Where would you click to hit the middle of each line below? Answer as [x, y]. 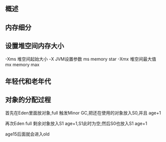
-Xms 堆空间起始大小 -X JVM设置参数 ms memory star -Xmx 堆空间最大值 [81, 59]
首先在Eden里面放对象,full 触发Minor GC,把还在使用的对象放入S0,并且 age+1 [83, 113]
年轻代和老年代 [28, 81]
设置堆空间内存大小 [35, 46]
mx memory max [22, 64]
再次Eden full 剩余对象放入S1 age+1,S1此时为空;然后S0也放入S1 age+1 [76, 123]
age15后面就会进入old [27, 134]
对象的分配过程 [28, 100]
